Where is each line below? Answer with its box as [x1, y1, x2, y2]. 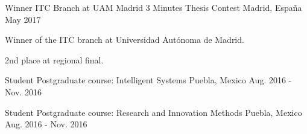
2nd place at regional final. [5, 53, 104, 66]
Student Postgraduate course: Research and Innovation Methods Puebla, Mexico [5, 106, 302, 118]
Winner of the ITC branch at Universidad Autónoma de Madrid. [5, 33, 244, 46]
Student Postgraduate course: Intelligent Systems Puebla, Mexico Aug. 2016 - [5, 74, 292, 86]
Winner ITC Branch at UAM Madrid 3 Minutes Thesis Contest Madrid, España [5, 1, 302, 13]
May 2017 [5, 13, 41, 25]
